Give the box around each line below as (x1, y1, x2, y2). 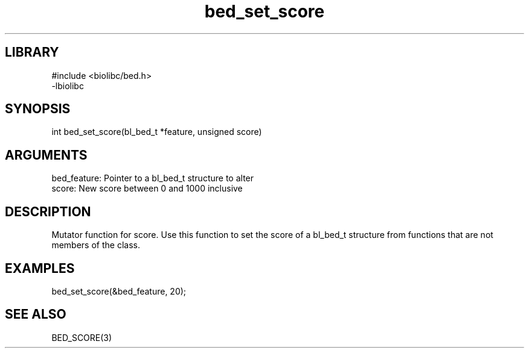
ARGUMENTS (5, 147, 88, 163)
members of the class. (51, 240, 140, 251)
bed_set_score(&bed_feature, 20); (51, 286, 187, 296)
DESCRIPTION (5, 204, 91, 219)
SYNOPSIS (5, 101, 71, 117)
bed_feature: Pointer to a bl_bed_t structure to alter (51, 173, 254, 184)
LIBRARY (5, 45, 59, 60)
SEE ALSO (5, 307, 66, 322)
